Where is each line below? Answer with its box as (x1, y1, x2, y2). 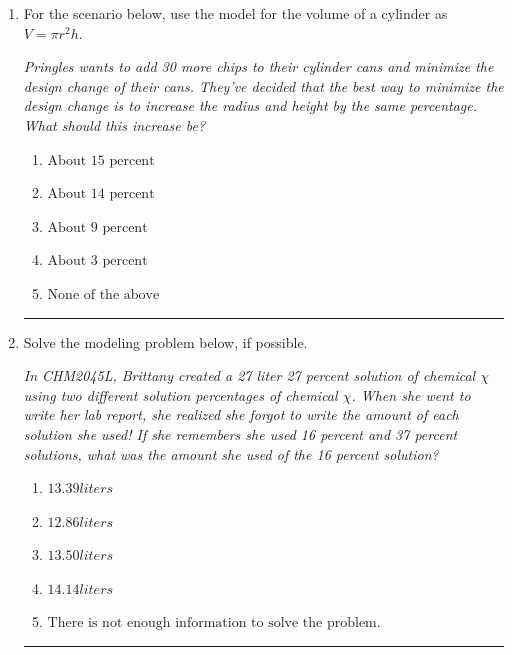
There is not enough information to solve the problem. (47, 616, 381, 631)
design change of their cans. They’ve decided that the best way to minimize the (23, 75, 504, 96)
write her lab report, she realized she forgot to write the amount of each (23, 404, 459, 425)
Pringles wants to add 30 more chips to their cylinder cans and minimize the (23, 56, 494, 77)
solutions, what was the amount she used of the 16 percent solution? (23, 443, 439, 464)
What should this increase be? (23, 114, 206, 135)
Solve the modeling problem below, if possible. (23, 331, 308, 352)
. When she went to (351, 384, 471, 405)
